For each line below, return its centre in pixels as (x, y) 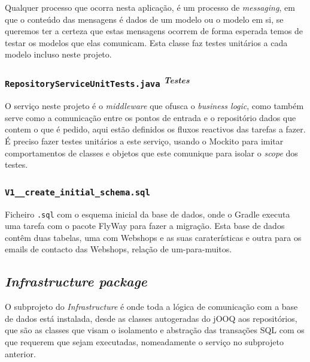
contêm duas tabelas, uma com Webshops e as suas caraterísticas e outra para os (153, 237)
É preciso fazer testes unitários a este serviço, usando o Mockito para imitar (144, 141)
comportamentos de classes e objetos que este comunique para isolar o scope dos (151, 153)
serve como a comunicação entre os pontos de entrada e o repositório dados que (151, 117)
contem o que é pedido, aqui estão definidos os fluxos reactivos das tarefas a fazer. (155, 129)
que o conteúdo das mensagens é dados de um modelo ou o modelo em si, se (144, 19)
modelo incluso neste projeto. (58, 54)
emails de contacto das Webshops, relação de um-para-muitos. (118, 249)
